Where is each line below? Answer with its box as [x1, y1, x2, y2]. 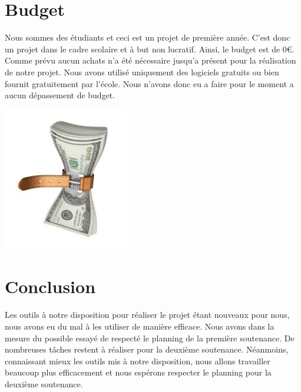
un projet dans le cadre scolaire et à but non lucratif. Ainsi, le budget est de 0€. [5, 42, 295, 55]
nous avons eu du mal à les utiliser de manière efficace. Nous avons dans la [5, 320, 274, 332]
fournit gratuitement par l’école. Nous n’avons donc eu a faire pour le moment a [5, 77, 294, 89]
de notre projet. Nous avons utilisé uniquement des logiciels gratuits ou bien [5, 65, 279, 78]
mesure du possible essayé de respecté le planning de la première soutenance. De [5, 331, 295, 344]
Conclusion [5, 274, 96, 298]
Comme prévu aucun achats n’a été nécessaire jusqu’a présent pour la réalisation [5, 54, 296, 67]
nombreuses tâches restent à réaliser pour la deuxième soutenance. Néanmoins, [5, 343, 289, 356]
